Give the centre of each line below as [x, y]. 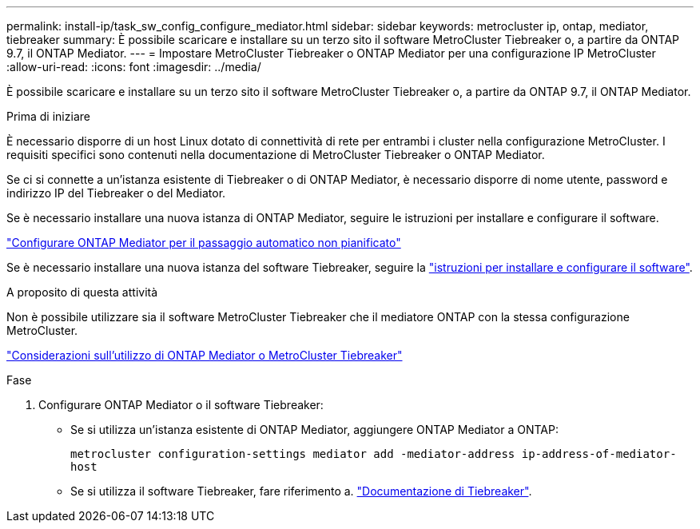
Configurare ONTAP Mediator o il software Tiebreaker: [181, 405]
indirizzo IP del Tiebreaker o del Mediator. [116, 193]
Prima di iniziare [48, 116]
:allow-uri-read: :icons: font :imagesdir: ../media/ [134, 67]
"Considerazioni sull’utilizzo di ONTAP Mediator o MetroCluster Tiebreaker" [205, 355]
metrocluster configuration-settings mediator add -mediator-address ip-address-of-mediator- [374, 454]
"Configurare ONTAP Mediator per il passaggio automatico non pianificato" [204, 243]
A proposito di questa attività [82, 292]
